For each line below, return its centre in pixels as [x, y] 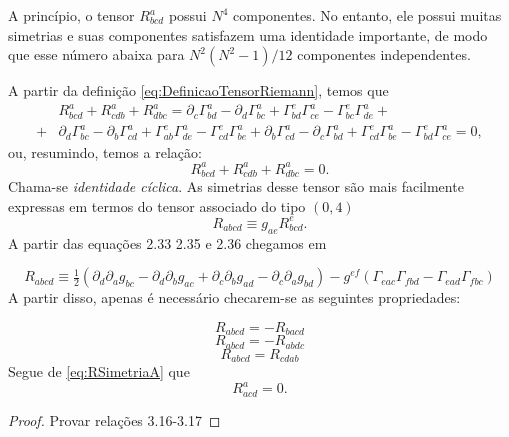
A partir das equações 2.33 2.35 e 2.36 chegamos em [167, 242]
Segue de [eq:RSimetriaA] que [99, 371]
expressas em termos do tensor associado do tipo [157, 205]
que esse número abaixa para [96, 54]
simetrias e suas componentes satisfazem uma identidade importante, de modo [248, 34]
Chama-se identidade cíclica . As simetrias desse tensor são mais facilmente [236, 186]
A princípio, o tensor [71, 15]
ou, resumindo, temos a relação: [105, 151]
